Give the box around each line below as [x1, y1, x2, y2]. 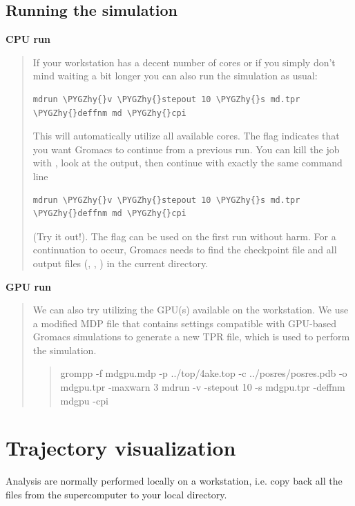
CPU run [6, 32, 50, 46]
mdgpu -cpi [60, 393, 108, 407]
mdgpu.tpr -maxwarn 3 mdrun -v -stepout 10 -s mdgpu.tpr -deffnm [60, 380, 345, 394]
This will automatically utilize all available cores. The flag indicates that [32, 128, 340, 143]
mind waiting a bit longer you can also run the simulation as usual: [32, 68, 318, 83]
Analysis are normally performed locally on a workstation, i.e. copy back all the [6, 474, 343, 488]
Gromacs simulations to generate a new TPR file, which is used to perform [32, 329, 350, 344]
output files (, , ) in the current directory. [32, 255, 209, 270]
